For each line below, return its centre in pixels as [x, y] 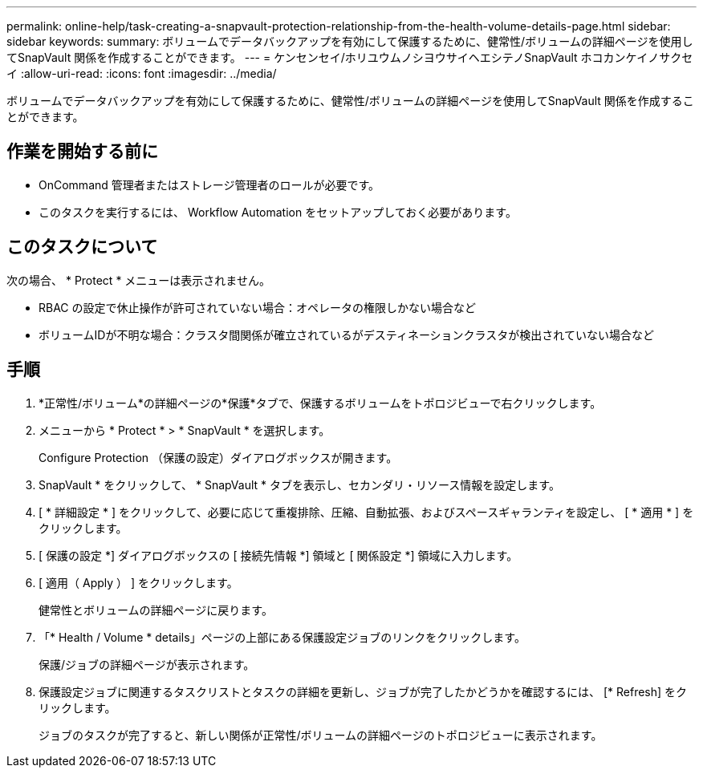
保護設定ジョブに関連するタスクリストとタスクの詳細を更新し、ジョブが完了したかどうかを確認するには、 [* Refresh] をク [363, 691]
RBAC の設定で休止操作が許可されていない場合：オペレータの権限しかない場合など [258, 307]
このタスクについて [82, 247]
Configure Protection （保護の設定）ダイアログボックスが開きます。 [218, 457]
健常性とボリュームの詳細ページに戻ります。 [156, 610]
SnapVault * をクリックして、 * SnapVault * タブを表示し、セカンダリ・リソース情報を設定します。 [299, 484]
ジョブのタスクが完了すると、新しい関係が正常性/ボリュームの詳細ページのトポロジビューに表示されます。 [321, 735]
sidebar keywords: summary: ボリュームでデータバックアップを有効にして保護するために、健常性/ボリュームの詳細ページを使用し [350, 41]
